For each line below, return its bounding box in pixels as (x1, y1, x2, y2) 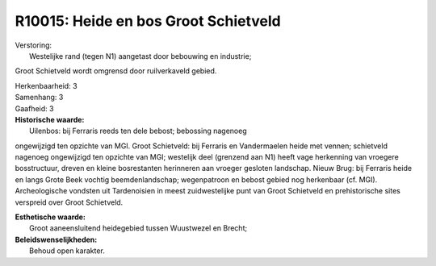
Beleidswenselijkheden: (15, 235, 98, 244)
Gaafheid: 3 (15, 103, 54, 113)
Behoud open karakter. (29, 246, 105, 256)
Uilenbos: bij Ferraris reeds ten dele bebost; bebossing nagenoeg (29, 126, 247, 136)
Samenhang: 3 (15, 93, 64, 102)
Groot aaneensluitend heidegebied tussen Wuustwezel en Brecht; (29, 223, 248, 233)
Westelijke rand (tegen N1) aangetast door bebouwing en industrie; (29, 51, 252, 60)
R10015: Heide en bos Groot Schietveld (15, 12, 282, 30)
